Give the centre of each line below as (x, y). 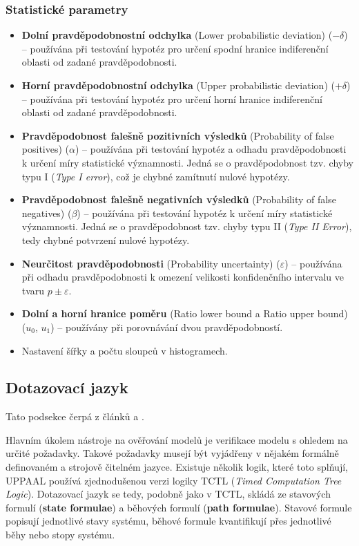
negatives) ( (47, 213)
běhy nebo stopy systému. (60, 535)
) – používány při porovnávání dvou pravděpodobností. (167, 327)
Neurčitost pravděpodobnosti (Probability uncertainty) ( (151, 263)
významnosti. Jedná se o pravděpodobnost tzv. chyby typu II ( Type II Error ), (187, 226)
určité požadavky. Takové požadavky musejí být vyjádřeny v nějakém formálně (172, 453)
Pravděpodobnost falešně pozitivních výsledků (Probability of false (178, 135)
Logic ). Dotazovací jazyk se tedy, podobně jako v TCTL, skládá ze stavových (168, 494)
